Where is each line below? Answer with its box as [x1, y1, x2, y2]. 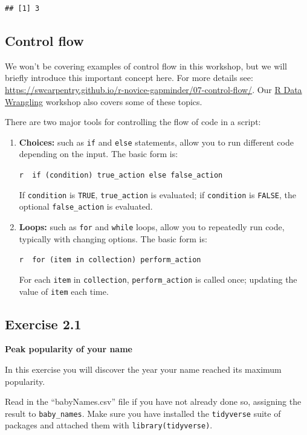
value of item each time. [19, 285, 109, 297]
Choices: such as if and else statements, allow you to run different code [19, 135, 294, 148]
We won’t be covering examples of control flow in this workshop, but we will [5, 59, 287, 72]
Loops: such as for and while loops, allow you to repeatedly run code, [19, 220, 285, 233]
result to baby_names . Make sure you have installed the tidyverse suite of [5, 407, 281, 419]
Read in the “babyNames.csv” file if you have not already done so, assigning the [5, 395, 302, 408]
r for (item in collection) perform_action [19, 256, 201, 265]
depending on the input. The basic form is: [19, 147, 178, 160]
